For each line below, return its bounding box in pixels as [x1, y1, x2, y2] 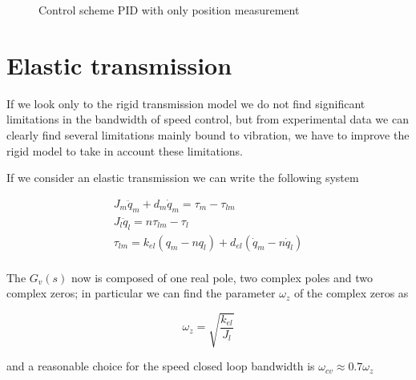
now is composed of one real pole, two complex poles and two [71, 269, 373, 285]
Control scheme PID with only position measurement [38, 2, 300, 18]
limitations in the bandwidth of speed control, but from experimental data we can [6, 111, 409, 127]
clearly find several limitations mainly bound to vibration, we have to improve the [6, 126, 410, 143]
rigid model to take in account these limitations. [6, 142, 243, 159]
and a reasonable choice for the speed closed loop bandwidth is [6, 358, 315, 374]
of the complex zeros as [293, 285, 409, 301]
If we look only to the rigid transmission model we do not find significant [6, 95, 366, 111]
